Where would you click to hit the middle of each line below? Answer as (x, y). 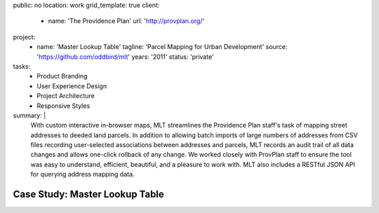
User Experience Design (72, 86)
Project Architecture (66, 96)
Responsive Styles (64, 106)
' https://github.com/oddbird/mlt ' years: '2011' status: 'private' (125, 57)
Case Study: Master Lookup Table (88, 194)
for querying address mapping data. (82, 174)
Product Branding (62, 76)
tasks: (22, 66)
